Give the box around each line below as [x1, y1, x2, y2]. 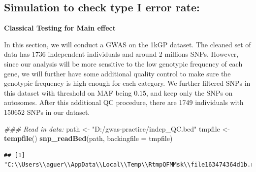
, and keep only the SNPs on [146, 87, 233, 98]
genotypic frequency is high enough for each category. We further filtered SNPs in [4, 78, 251, 88]
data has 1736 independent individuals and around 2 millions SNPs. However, [4, 49, 239, 59]
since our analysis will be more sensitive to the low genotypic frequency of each [4, 58, 243, 69]
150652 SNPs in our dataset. [4, 106, 90, 117]
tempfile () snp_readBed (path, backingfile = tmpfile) [4, 133, 173, 143]
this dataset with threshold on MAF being [4, 87, 132, 98]
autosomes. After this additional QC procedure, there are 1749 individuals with [4, 97, 244, 107]
